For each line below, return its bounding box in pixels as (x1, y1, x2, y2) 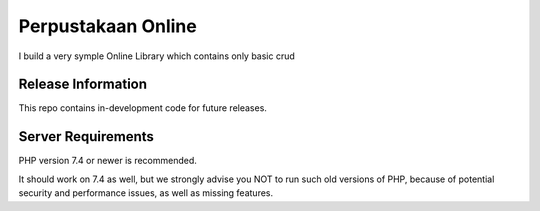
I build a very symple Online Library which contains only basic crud (18, 50, 295, 62)
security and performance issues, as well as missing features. (18, 187, 274, 199)
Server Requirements (18, 128, 155, 145)
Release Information (18, 76, 148, 93)
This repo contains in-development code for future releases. (18, 102, 267, 114)
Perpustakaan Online (18, 15, 197, 37)
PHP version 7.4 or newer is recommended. (18, 155, 197, 167)
